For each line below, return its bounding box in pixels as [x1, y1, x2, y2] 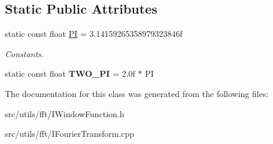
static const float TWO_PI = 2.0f [5, 67, 135, 80]
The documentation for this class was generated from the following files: [5, 87, 269, 99]
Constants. [5, 47, 44, 60]
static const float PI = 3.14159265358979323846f [5, 27, 183, 40]
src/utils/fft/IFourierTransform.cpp [5, 127, 135, 140]
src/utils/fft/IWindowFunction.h [5, 107, 125, 120]
